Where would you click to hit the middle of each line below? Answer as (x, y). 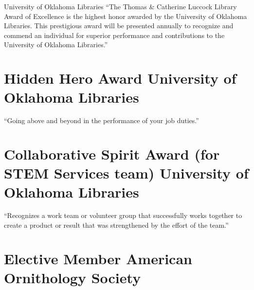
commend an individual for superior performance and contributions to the (114, 35)
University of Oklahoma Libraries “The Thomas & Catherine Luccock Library (120, 6)
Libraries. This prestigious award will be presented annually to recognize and (119, 26)
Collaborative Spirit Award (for (112, 154)
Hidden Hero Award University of (120, 78)
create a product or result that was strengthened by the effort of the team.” (116, 225)
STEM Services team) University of (126, 173)
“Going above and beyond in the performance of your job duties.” (101, 120)
